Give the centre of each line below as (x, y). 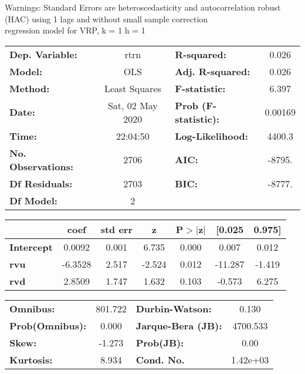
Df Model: (33, 200)
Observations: (42, 166)
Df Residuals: (41, 183)
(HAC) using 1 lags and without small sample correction (106, 18)
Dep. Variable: (43, 54)
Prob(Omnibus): (48, 325)
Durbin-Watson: (174, 308)
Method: (30, 88)
